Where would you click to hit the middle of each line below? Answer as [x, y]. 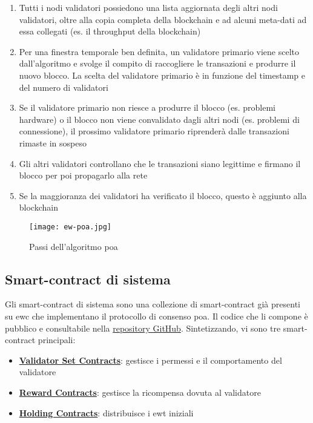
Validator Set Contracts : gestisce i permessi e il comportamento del [150, 360]
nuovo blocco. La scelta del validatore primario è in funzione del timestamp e [162, 75]
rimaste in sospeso [53, 143]
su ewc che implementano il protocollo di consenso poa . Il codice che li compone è [156, 316]
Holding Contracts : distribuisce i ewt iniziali [106, 412]
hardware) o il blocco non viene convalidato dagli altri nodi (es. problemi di [159, 119]
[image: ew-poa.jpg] [71, 227]
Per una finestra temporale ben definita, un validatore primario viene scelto [159, 51]
